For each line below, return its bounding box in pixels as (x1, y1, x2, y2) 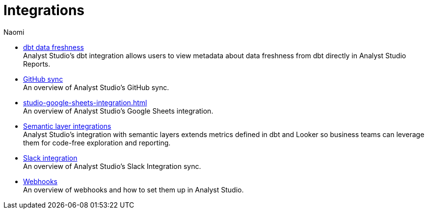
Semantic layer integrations (23, 121, 111, 130)
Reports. (23, 59, 51, 68)
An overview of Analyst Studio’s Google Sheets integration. (23, 106, 214, 115)
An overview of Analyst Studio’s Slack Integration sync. (23, 162, 201, 170)
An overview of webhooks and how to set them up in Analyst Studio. (23, 185, 244, 194)
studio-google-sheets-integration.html (23, 98, 147, 107)
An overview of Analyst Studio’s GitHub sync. (23, 83, 169, 92)
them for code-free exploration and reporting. (23, 138, 171, 147)
